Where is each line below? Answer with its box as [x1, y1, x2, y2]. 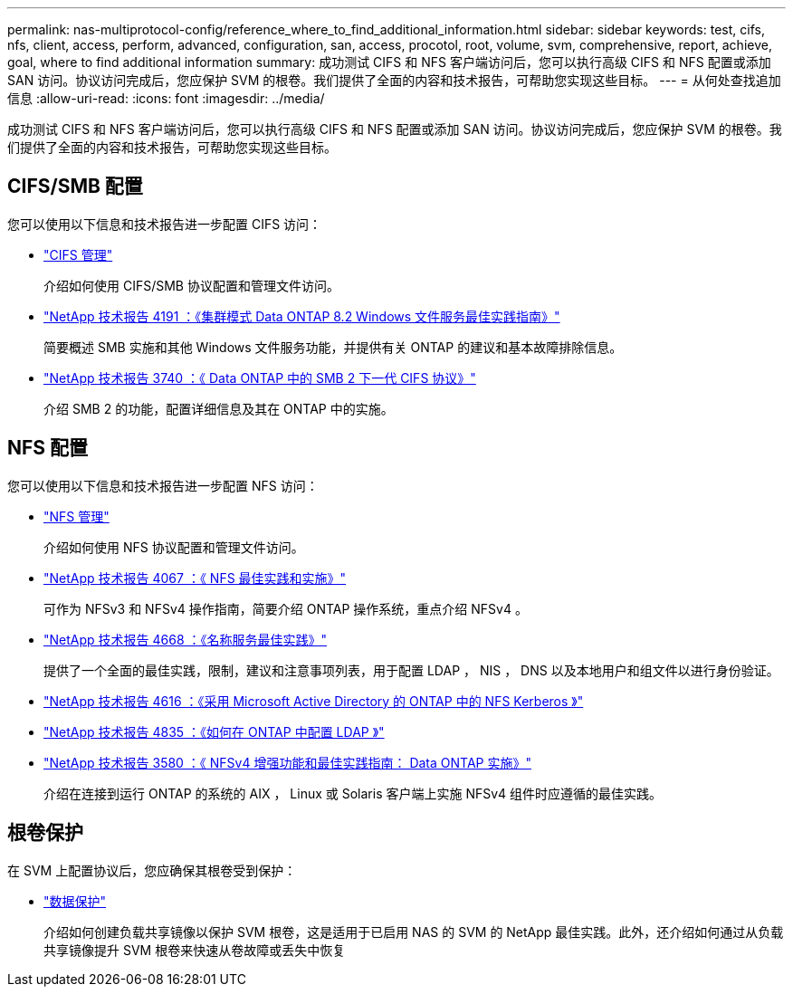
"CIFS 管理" [43, 246, 113, 263]
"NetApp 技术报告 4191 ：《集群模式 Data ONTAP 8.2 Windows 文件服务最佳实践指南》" [43, 308, 560, 324]
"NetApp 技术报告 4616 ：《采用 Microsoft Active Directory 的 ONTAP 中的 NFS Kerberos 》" [43, 693, 584, 709]
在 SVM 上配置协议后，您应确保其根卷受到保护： [7, 862, 297, 878]
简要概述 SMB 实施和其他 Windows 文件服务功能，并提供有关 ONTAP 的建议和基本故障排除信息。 [43, 339, 623, 355]
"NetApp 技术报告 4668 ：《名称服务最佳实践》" [43, 631, 328, 647]
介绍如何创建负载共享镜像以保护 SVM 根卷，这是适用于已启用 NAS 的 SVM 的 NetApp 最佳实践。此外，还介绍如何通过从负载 [43, 923, 784, 940]
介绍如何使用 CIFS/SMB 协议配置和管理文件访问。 [43, 277, 339, 293]
